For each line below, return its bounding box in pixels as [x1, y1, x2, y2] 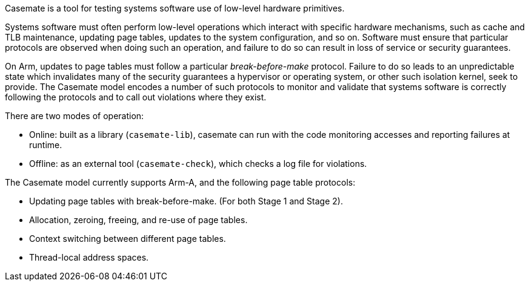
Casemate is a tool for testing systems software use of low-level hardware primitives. [5, 3, 345, 13]
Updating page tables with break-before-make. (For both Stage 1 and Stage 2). [29, 196, 343, 206]
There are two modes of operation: [5, 111, 144, 121]
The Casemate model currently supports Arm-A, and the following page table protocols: [5, 177, 356, 187]
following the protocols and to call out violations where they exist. [5, 92, 267, 102]
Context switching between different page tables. [29, 233, 226, 244]
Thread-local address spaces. [29, 252, 149, 262]
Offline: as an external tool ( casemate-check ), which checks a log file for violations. [29, 158, 367, 169]
